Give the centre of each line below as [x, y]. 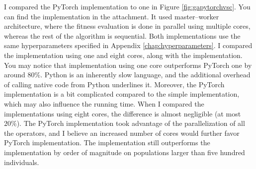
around [15, 75]
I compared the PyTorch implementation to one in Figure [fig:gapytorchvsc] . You [127, 6]
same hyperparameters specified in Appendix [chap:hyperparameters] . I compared [128, 45]
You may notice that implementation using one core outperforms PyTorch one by [128, 65]
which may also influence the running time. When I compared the [104, 103]
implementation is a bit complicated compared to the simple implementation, [122, 94]
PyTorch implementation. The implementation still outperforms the [107, 142]
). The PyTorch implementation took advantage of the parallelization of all [131, 123]
